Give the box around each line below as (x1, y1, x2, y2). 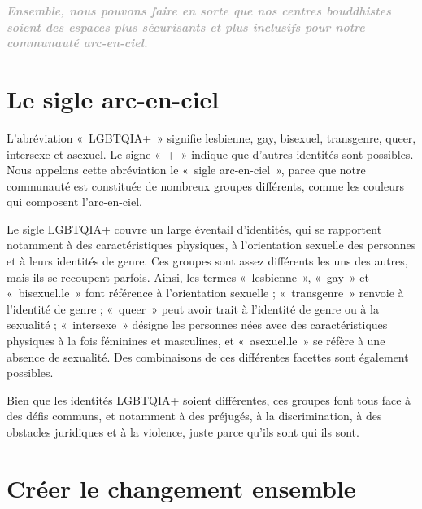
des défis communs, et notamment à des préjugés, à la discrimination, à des (7, 407, 382, 424)
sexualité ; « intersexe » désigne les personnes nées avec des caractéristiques (7, 316, 388, 333)
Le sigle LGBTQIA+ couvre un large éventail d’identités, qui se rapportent (7, 220, 382, 237)
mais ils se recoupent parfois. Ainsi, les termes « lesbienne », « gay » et (7, 268, 369, 285)
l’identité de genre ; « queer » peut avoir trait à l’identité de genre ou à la (7, 300, 379, 317)
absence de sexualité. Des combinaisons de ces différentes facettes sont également (7, 348, 409, 365)
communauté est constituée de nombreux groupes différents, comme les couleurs (7, 177, 404, 194)
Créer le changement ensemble (7, 471, 356, 504)
